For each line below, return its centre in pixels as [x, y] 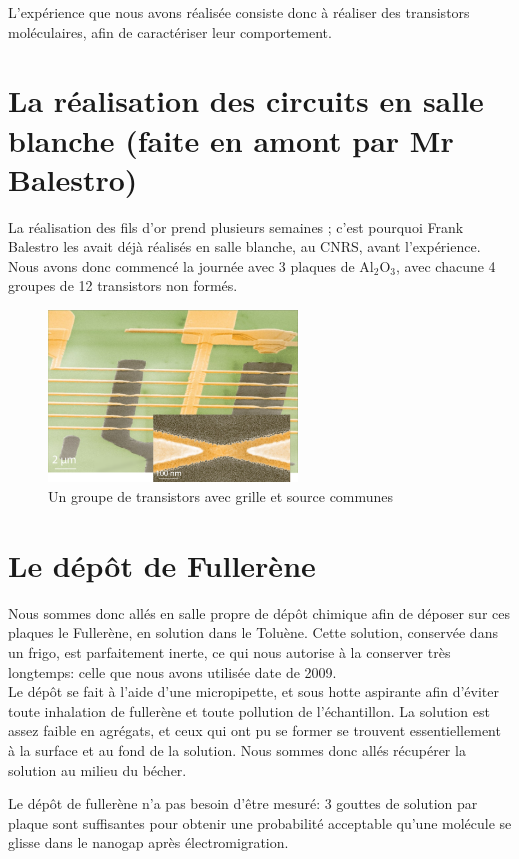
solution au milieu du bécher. [97, 769]
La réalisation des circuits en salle [246, 100]
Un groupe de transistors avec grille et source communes [221, 496]
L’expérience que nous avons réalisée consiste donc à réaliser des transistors [239, 12]
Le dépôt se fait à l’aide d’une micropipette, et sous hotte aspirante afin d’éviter [254, 691]
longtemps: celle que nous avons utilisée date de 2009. [172, 671]
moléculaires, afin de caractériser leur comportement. [170, 31]
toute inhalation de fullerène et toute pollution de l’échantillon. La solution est [249, 710]
